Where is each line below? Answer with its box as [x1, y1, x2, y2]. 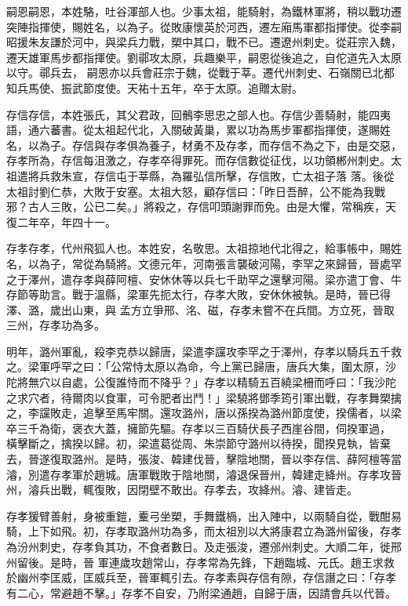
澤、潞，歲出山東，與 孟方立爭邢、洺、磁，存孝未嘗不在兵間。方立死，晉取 [6, 301, 395, 318]
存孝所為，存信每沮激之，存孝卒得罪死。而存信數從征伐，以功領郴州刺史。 [6, 152, 391, 169]
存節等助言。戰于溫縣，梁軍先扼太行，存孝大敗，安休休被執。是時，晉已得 [6, 286, 391, 303]
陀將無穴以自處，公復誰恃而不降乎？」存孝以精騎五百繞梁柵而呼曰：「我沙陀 [6, 374, 396, 390]
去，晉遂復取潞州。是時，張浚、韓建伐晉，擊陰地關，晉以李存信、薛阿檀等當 [6, 451, 402, 467]
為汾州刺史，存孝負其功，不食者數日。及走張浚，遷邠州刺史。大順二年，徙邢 [6, 539, 402, 554]
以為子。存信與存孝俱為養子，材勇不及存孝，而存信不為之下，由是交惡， [27, 136, 402, 153]
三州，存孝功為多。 [6, 317, 105, 333]
